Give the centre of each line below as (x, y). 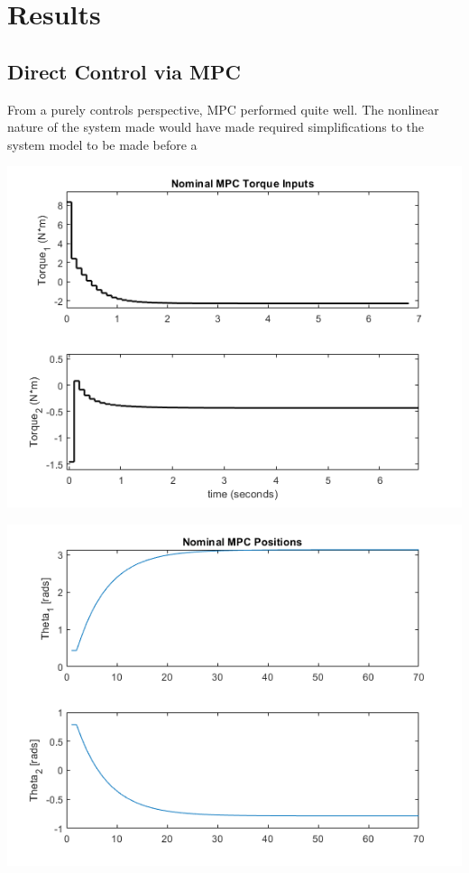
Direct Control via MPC (124, 71)
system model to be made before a (102, 144)
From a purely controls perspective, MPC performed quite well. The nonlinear (223, 109)
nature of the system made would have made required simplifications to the (216, 127)
